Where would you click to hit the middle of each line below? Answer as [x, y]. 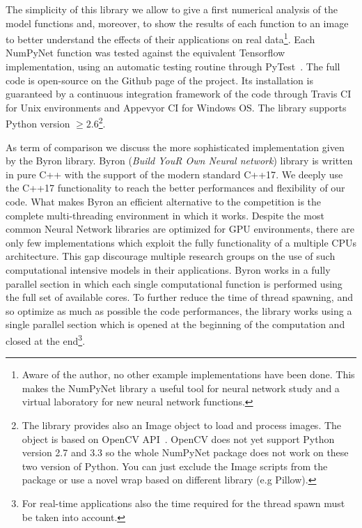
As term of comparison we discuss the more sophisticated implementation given [175, 147]
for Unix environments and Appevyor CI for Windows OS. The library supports [176, 107]
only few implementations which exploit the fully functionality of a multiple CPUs [181, 242]
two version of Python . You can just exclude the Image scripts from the [175, 466]
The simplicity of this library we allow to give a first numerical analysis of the [172, 9]
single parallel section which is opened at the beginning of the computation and [175, 324]
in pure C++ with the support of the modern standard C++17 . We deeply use [174, 174]
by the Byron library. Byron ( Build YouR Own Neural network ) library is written [179, 161]
